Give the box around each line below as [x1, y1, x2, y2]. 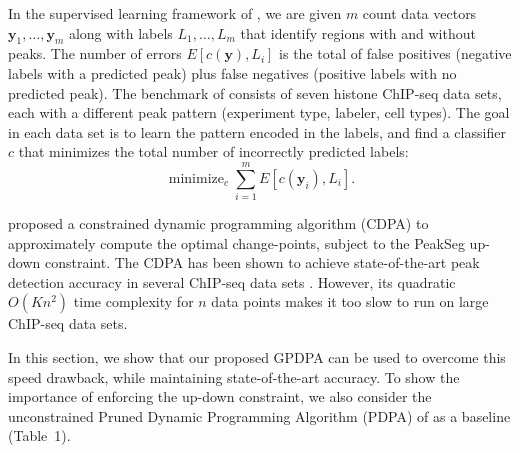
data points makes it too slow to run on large [211, 291, 489, 312]
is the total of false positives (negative [279, 43, 512, 64]
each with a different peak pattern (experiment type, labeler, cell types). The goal [8, 102, 510, 123]
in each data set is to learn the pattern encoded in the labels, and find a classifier [8, 121, 506, 142]
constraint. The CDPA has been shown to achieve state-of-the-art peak [44, 252, 480, 273]
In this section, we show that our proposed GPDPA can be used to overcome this [8, 347, 506, 368]
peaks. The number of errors [8, 43, 182, 64]
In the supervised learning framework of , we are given [8, 3, 342, 23]
